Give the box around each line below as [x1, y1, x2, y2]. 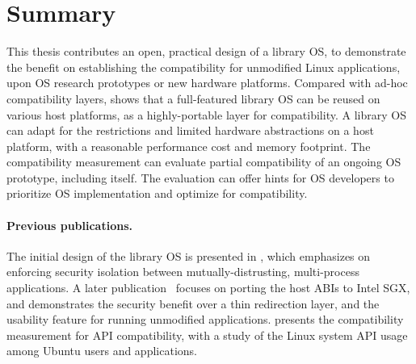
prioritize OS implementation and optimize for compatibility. [6, 185, 308, 202]
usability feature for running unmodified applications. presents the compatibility [6, 311, 404, 328]
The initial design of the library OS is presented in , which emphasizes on [6, 247, 371, 264]
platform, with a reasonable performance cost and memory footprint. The [6, 137, 371, 154]
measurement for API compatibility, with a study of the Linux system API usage [6, 326, 408, 343]
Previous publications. [6, 216, 132, 233]
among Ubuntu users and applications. [6, 342, 197, 359]
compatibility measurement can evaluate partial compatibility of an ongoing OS [6, 153, 401, 170]
